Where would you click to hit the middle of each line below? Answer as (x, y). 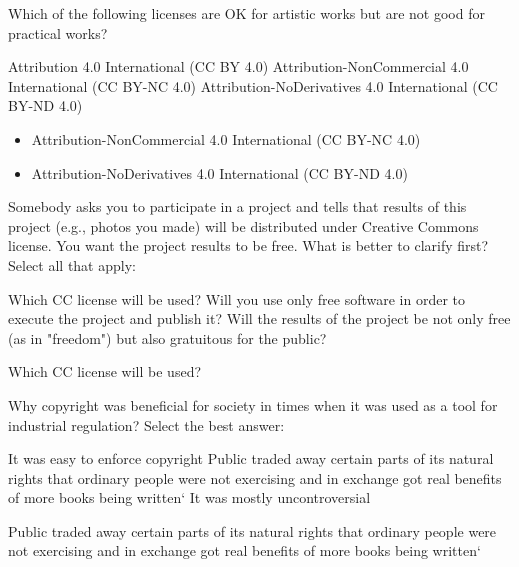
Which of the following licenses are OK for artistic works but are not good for (246, 13)
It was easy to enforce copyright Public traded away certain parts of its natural (251, 458)
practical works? (58, 32)
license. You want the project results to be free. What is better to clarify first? (248, 245)
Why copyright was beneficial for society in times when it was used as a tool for (253, 404)
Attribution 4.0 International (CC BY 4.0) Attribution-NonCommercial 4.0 (238, 66)
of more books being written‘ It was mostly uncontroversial (189, 497)
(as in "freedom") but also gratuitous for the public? (167, 337)
